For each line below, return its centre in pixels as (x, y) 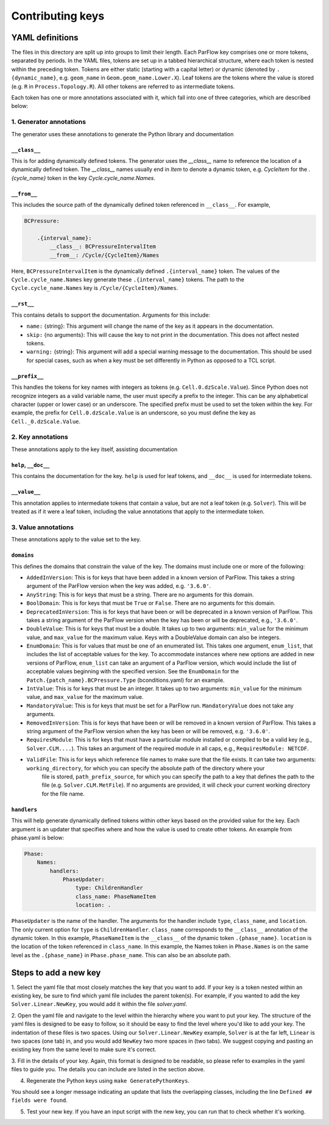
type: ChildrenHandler (109, 888)
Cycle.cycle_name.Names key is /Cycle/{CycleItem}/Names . (95, 288)
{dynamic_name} (34, 78)
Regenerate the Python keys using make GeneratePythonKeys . (108, 1080)
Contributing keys (58, 16)
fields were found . (40, 1100)
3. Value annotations (43, 527)
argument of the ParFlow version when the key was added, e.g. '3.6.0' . (119, 586)
